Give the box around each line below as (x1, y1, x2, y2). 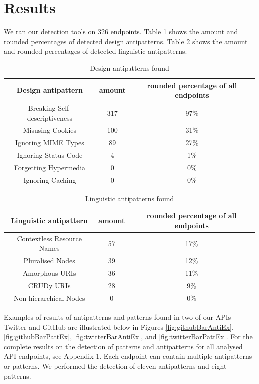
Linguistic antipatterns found (85, 193, 174, 203)
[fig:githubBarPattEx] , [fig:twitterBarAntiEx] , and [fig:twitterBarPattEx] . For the (4, 331, 253, 342)
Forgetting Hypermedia (14, 162, 86, 172)
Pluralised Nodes (23, 255, 75, 266)
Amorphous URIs (22, 268, 76, 278)
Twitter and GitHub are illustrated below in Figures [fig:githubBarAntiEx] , (4, 321, 234, 332)
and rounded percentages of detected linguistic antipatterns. (4, 46, 187, 56)
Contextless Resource (17, 233, 82, 243)
